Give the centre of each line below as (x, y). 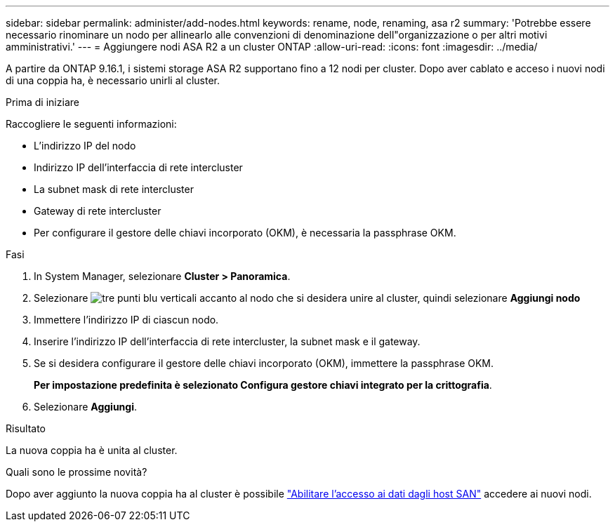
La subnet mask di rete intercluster (114, 189)
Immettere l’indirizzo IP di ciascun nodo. (126, 320)
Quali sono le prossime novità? (77, 472)
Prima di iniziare (42, 102)
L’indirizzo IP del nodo (85, 146)
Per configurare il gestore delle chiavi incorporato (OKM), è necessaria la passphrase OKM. (245, 233)
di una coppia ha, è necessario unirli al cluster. (113, 80)
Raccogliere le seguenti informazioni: (91, 124)
